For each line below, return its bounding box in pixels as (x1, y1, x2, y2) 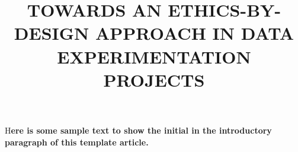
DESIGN (14, 21, 89, 45)
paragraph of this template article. (5, 135, 149, 148)
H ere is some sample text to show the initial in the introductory (5, 123, 272, 136)
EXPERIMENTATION (57, 44, 251, 68)
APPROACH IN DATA (95, 21, 294, 45)
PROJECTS (103, 67, 205, 91)
